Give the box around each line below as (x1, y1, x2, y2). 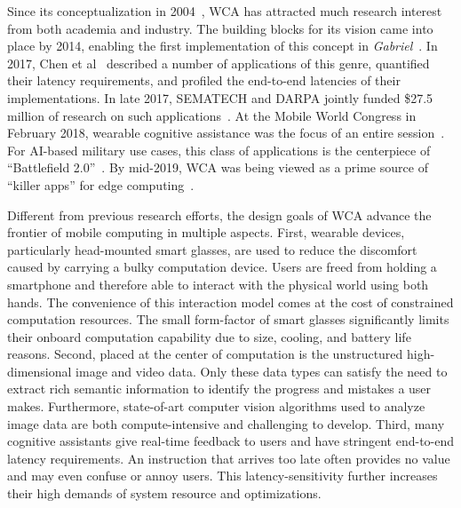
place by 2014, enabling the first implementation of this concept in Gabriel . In (7, 36, 438, 55)
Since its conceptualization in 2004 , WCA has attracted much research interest (7, 2, 442, 20)
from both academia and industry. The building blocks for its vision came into (7, 19, 433, 37)
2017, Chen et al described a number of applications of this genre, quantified (7, 53, 430, 72)
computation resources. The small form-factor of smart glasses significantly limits (7, 310, 449, 329)
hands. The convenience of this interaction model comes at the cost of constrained (7, 292, 454, 311)
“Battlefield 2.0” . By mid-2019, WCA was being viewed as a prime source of (7, 158, 428, 177)
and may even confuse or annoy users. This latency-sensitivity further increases (7, 466, 438, 485)
